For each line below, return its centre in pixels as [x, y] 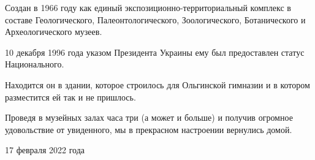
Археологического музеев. [54, 32]
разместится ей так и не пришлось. [70, 97]
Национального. [35, 64]
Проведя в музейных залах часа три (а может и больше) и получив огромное [149, 117]
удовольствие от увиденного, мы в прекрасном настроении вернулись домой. [149, 129]
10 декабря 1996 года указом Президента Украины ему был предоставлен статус [155, 52]
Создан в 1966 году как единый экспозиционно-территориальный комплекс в [148, 7]
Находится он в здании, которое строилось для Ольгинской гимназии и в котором [157, 84]
